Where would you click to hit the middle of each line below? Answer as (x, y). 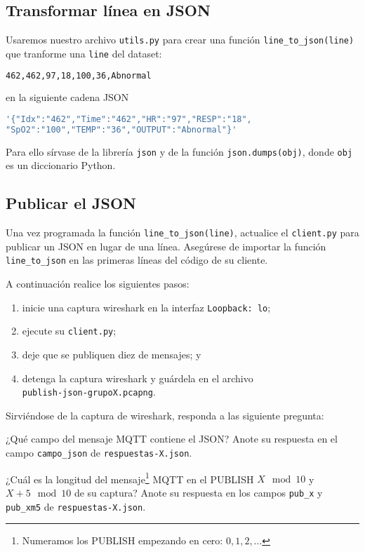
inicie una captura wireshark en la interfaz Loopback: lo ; (146, 307)
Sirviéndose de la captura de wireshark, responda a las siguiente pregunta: (165, 415)
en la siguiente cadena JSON (67, 97)
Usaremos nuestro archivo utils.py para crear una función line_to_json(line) (180, 40)
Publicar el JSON (71, 203)
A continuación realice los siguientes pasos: (98, 284)
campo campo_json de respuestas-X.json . (99, 453)
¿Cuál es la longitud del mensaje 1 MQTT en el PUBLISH (130, 478)
